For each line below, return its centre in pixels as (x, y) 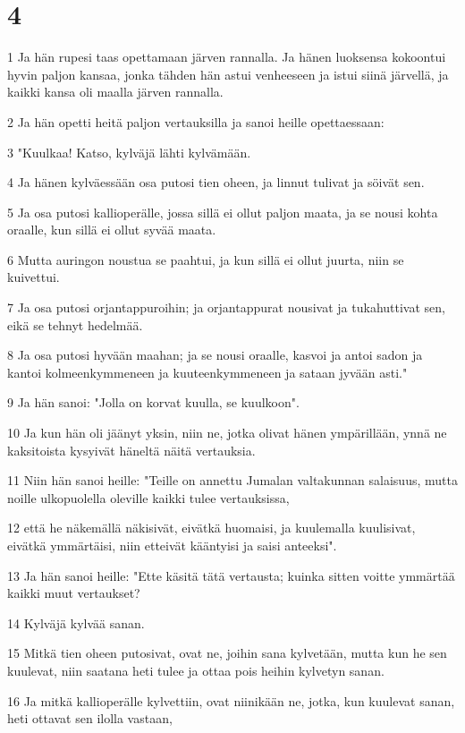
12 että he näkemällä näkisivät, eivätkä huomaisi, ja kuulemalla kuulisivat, (211, 528)
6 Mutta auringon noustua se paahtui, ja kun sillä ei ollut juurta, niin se (206, 259)
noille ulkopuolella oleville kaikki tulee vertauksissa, (148, 497)
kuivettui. (34, 277)
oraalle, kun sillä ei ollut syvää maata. (112, 230)
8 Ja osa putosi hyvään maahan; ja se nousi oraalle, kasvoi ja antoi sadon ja (215, 355)
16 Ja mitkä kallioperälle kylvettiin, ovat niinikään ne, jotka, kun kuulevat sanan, (231, 700)
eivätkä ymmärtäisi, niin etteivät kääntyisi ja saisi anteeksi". (172, 545)
